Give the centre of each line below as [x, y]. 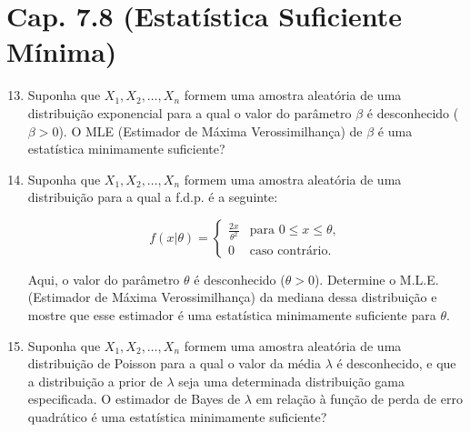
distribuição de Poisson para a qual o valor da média [174, 363]
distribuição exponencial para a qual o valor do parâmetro [190, 112]
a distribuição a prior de [95, 381]
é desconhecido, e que [396, 363]
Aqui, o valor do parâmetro [104, 279]
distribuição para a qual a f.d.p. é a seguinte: [153, 197]
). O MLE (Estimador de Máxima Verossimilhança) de [210, 131]
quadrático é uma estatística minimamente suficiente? [177, 417]
